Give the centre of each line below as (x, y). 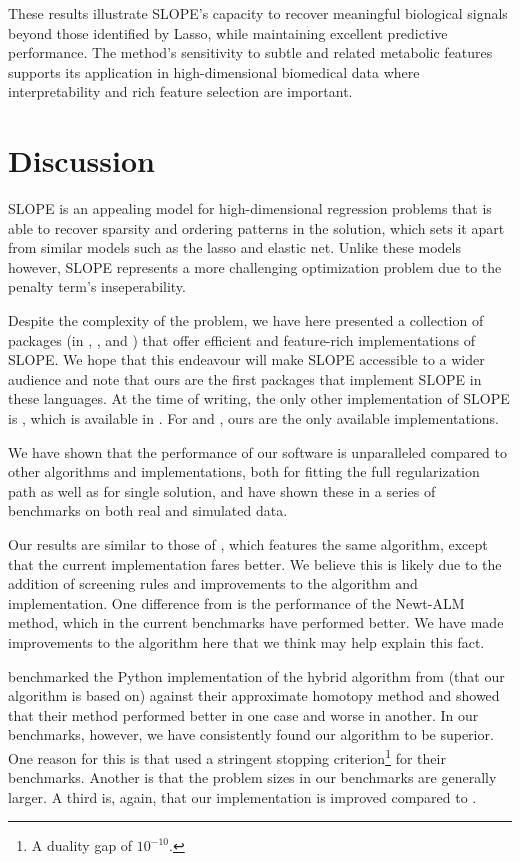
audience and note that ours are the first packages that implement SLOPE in (245, 378)
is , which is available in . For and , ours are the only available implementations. (254, 418)
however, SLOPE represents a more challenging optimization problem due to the (255, 266)
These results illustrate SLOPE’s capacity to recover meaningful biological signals (258, 13)
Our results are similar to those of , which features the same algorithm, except (248, 544)
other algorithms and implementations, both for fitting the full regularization (244, 471)
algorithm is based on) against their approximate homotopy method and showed (254, 695)
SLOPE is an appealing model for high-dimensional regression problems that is (250, 208)
